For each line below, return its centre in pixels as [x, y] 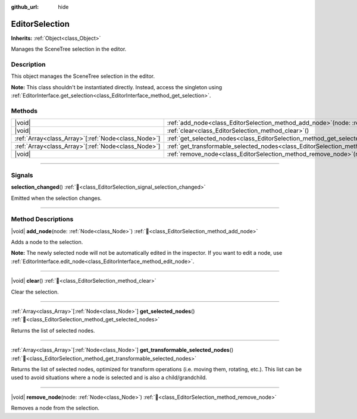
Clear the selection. [35, 292]
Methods [24, 111]
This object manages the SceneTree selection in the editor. [83, 76]
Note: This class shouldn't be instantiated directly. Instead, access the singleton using [117, 87]
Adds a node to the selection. [47, 242]
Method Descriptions [42, 219]
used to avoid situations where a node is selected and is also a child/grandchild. [109, 377]
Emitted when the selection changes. [57, 198]
